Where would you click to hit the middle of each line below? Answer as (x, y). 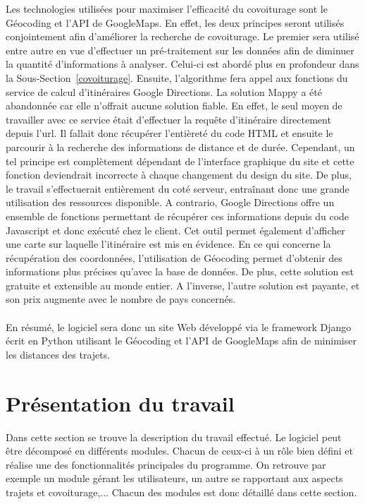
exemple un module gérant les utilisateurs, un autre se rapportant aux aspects (174, 478)
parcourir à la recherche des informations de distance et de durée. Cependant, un (180, 146)
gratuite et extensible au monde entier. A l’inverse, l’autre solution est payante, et (183, 285)
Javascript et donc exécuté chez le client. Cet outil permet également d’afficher (175, 230)
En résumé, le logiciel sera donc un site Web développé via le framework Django (179, 326)
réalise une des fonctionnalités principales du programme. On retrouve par (166, 464)
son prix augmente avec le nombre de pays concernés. (121, 299)
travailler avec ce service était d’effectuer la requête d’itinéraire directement (168, 119)
